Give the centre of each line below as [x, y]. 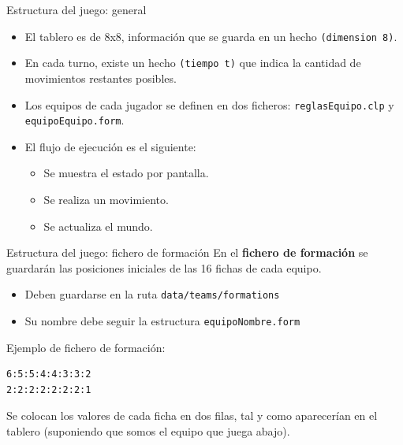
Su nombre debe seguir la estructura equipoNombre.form [162, 321]
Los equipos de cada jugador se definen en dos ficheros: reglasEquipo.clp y [209, 104]
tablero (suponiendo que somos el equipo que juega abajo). [148, 431]
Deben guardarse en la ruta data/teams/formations [152, 294]
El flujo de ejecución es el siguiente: [110, 146]
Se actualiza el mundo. [98, 226]
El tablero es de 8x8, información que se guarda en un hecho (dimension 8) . [211, 36]
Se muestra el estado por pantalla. [126, 173]
